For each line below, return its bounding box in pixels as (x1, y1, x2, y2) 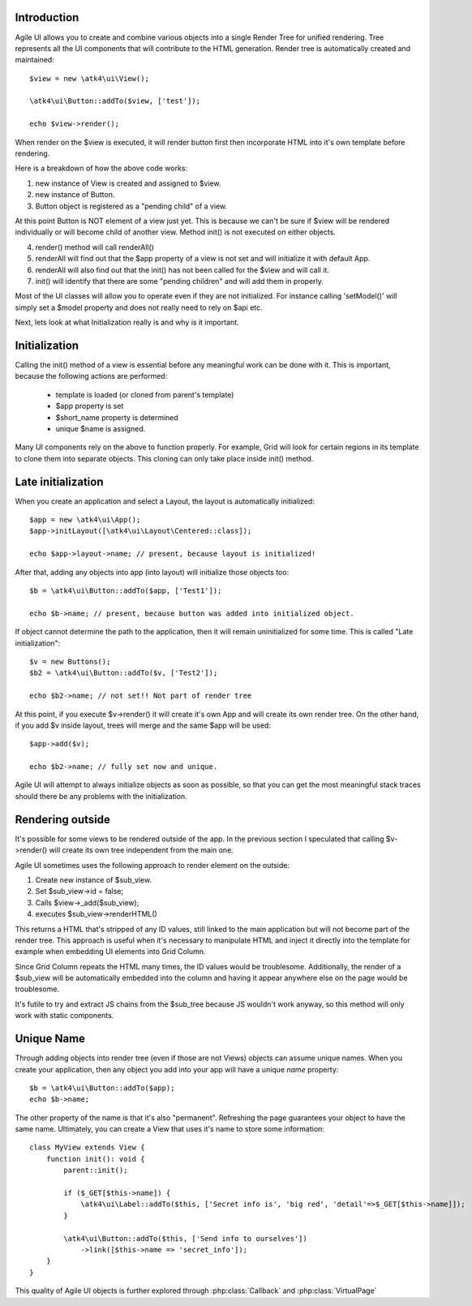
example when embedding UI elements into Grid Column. (15, 947, 206, 956)
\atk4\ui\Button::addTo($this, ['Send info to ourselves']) (63, 1234, 307, 1243)
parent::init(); (63, 1166, 128, 1175)
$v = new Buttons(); (29, 657, 111, 666)
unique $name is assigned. (55, 423, 146, 433)
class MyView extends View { (29, 1143, 145, 1152)
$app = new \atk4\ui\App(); (29, 515, 141, 525)
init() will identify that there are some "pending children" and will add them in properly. (35, 276, 324, 286)
